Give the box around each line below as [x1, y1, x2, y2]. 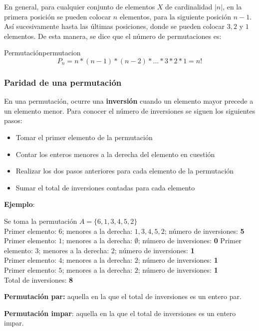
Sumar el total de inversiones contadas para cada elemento [15, 182, 195, 192]
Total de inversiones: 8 [4, 274, 73, 285]
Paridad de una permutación [4, 76, 122, 88]
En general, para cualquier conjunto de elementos [4, 1, 155, 11]
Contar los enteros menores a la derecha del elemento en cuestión [15, 149, 215, 159]
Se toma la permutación [4, 215, 77, 226]
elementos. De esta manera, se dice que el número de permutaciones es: [4, 30, 222, 41]
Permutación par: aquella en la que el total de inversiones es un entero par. [4, 291, 242, 302]
